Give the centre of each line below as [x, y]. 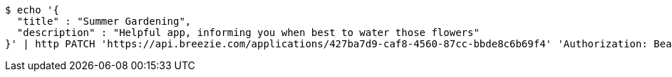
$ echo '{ [32, 10]
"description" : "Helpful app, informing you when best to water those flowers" [248, 32]
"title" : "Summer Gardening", [104, 21]
